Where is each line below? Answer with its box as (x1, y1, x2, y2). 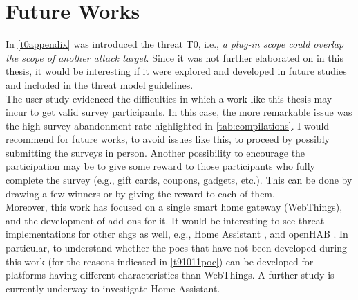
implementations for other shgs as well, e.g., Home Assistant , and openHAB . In (6, 227, 348, 241)
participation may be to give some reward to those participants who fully (6, 159, 315, 173)
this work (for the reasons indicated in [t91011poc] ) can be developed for (6, 254, 314, 268)
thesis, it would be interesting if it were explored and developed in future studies (6, 64, 347, 78)
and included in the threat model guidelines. (6, 77, 194, 91)
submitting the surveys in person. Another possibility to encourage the (6, 145, 305, 159)
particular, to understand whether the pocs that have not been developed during (6, 240, 347, 255)
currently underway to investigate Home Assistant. (6, 281, 220, 295)
